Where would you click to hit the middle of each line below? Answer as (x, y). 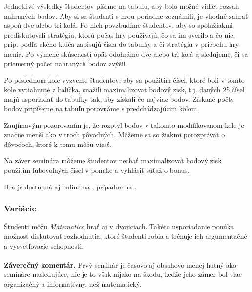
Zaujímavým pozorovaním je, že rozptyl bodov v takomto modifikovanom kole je (124, 125)
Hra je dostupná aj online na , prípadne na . (70, 186)
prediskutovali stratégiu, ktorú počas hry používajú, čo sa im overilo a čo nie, (120, 34)
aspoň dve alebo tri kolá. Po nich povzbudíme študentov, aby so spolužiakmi (118, 25)
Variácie (20, 208)
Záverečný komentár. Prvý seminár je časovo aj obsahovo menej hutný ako (120, 264)
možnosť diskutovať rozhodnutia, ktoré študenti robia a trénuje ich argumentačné (126, 236)
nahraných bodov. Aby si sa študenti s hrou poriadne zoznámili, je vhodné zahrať (126, 15)
